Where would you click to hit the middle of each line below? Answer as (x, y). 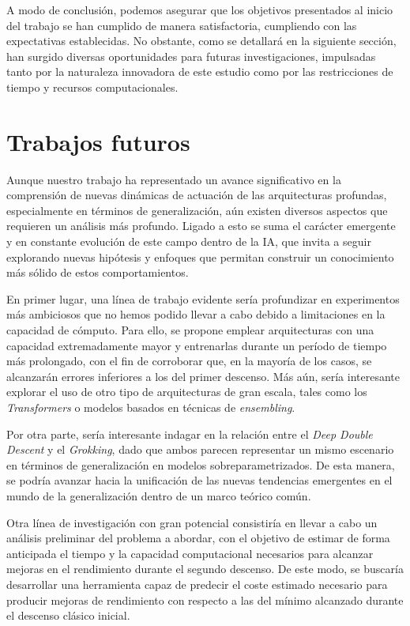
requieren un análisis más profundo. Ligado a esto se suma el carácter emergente (201, 226)
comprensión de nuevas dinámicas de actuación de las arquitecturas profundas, (197, 195)
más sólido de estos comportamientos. (98, 272)
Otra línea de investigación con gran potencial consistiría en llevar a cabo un (192, 522)
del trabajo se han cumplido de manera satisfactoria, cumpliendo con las (182, 25)
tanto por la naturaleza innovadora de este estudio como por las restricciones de (200, 72)
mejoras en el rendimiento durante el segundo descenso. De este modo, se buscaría (205, 569)
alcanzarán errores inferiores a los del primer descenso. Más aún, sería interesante (203, 376)
